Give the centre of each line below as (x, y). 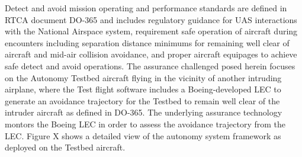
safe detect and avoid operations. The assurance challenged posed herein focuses (150, 65)
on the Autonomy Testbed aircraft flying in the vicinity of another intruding (143, 77)
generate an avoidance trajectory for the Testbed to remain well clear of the (142, 100)
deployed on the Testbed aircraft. (65, 147)
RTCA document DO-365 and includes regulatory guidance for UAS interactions (151, 19)
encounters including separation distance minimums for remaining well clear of (147, 42)
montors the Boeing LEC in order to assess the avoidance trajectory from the (145, 124)
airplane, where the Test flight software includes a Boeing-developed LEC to (143, 89)
